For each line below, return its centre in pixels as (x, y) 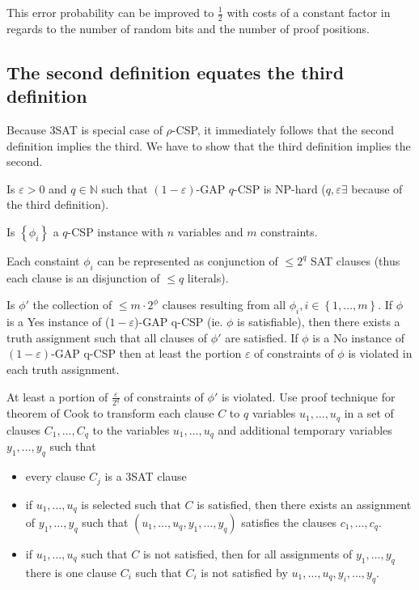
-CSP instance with (116, 231)
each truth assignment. (63, 369)
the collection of (72, 305)
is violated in (380, 353)
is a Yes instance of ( (58, 322)
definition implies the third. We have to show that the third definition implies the (209, 145)
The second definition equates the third (176, 72)
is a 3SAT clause (146, 476)
